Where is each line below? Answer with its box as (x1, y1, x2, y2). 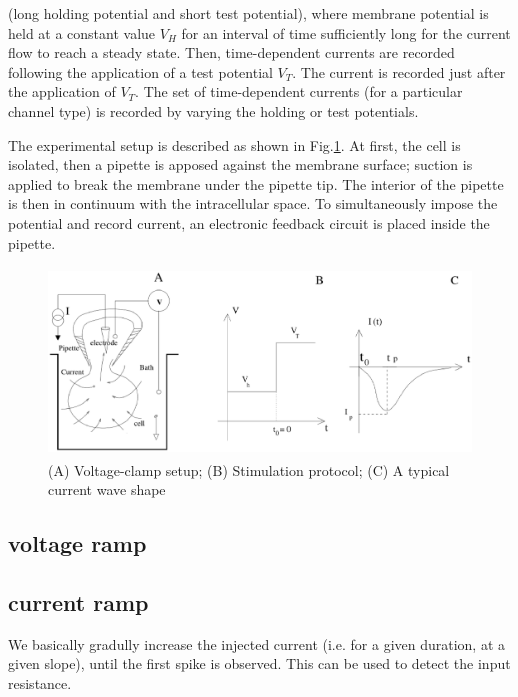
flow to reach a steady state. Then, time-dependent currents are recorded (8, 42, 455, 63)
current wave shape (48, 479, 166, 500)
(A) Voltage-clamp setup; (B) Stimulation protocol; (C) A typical (48, 459, 450, 480)
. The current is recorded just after (292, 61, 506, 82)
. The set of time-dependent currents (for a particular (135, 81, 463, 102)
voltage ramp (8, 528, 147, 559)
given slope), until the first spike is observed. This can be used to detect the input (8, 653, 511, 674)
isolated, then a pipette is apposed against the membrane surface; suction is (8, 154, 473, 175)
